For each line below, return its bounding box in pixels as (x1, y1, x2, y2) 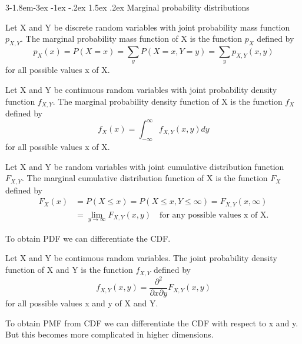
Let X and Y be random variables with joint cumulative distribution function (5, 160, 284, 172)
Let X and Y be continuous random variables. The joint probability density (5, 252, 277, 264)
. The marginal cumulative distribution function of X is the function (22, 172, 268, 184)
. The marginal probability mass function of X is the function (21, 32, 243, 45)
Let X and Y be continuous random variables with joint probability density (5, 83, 277, 95)
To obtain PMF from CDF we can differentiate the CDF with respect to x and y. (5, 316, 298, 329)
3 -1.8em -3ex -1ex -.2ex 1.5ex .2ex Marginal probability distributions (5, 1, 250, 13)
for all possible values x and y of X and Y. (5, 297, 158, 309)
